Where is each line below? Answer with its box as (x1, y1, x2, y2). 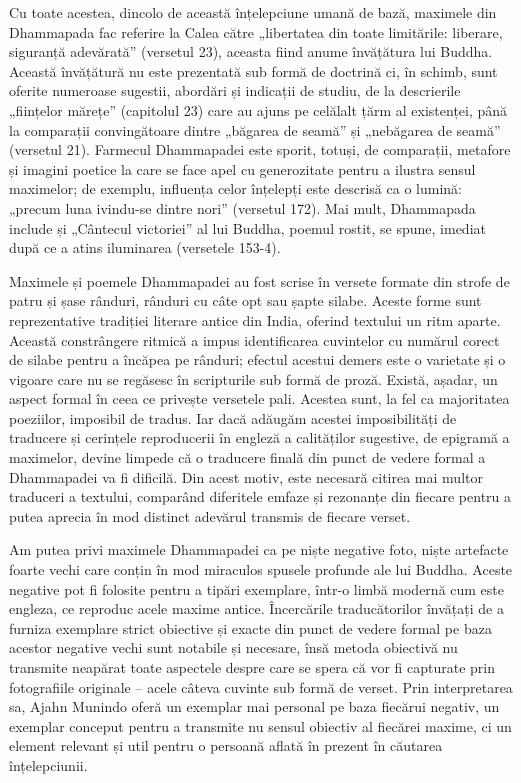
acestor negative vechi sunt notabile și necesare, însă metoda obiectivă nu (9, 637, 458, 658)
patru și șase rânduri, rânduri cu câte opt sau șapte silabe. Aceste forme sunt (9, 290, 482, 311)
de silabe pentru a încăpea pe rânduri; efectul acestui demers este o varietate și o (9, 349, 506, 370)
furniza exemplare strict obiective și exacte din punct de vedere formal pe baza (9, 617, 492, 638)
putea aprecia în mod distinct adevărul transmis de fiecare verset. (9, 505, 411, 526)
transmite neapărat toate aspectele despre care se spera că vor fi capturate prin (9, 657, 495, 677)
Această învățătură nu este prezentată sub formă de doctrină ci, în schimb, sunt (9, 60, 498, 81)
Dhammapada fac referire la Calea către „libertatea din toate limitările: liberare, (9, 21, 503, 42)
